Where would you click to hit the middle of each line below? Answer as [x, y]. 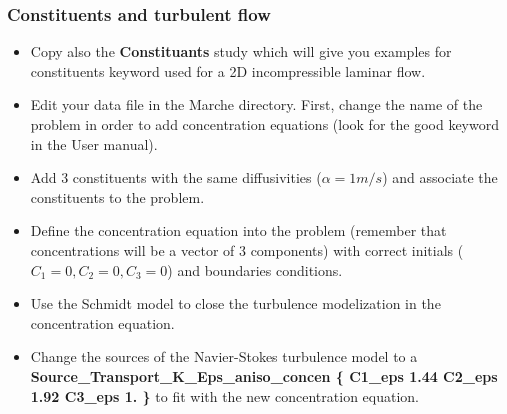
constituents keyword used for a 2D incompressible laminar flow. [228, 70]
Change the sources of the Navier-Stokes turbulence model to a [224, 356]
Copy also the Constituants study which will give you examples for [241, 51]
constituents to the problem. [117, 196]
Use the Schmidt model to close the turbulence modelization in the [235, 303]
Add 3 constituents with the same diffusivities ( [176, 177]
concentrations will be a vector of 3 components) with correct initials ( [247, 249]
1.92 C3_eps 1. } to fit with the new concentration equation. [224, 395]
